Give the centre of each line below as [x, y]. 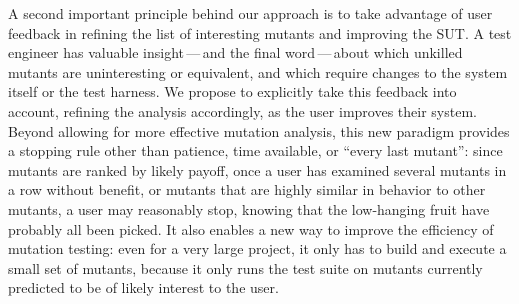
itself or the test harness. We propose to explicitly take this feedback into [232, 91]
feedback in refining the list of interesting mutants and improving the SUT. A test [260, 32]
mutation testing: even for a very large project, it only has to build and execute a [257, 248]
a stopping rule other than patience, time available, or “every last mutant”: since [255, 150]
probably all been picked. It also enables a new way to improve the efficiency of [251, 228]
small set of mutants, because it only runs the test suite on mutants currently [245, 267]
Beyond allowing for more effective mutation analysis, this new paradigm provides [259, 130]
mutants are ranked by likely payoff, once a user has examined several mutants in [257, 169]
